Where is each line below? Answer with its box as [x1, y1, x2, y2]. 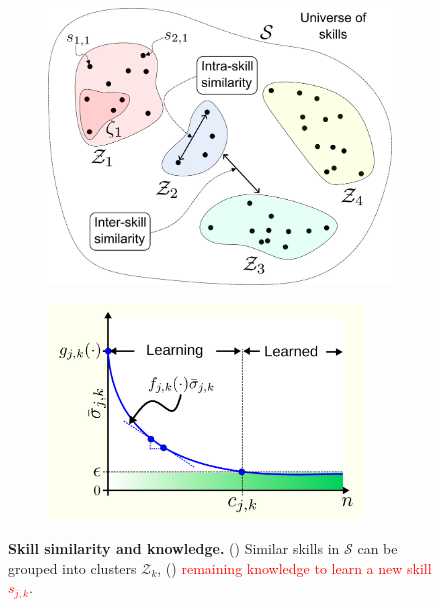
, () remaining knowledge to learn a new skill [157, 557, 432, 578]
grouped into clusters [8, 557, 137, 578]
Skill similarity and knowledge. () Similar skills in [8, 537, 340, 558]
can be [357, 537, 398, 558]
